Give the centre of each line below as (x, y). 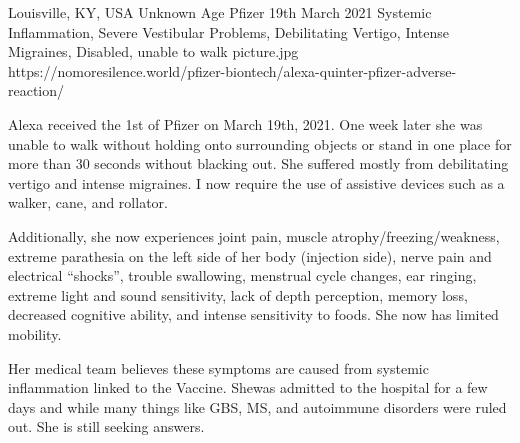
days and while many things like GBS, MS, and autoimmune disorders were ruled (257, 406)
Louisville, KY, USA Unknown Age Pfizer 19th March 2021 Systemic (220, 12)
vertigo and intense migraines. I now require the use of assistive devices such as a (256, 182)
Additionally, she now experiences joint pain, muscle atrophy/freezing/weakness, (254, 235)
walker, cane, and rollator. (88, 202)
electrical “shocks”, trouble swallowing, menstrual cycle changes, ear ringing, (242, 275)
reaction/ (36, 90)
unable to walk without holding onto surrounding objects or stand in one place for (260, 143)
